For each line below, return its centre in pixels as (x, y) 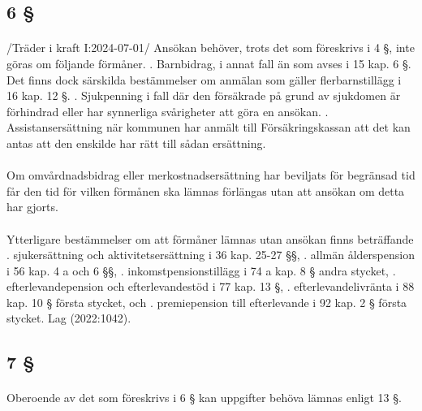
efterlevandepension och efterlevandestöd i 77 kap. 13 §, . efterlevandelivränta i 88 (211, 286)
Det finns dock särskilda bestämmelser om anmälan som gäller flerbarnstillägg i (204, 79)
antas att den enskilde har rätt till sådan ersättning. (136, 143)
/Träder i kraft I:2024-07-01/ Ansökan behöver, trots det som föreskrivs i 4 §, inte (211, 48)
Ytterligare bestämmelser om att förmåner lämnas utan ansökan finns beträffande (210, 238)
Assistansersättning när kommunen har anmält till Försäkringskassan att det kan (209, 127)
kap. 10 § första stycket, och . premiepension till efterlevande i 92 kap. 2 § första (207, 302)
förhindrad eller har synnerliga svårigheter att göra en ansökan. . (168, 111)
